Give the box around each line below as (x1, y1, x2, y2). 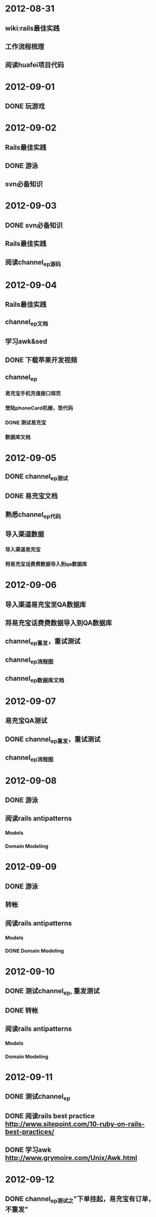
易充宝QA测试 (5, 716, 48, 725)
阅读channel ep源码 (5, 258, 61, 268)
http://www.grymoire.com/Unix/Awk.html (5, 1154, 137, 1162)
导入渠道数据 (5, 530, 44, 539)
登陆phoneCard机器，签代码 (5, 405, 73, 412)
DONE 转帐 (5, 1006, 39, 1014)
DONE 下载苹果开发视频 (5, 356, 78, 364)
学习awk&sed (5, 337, 47, 346)
